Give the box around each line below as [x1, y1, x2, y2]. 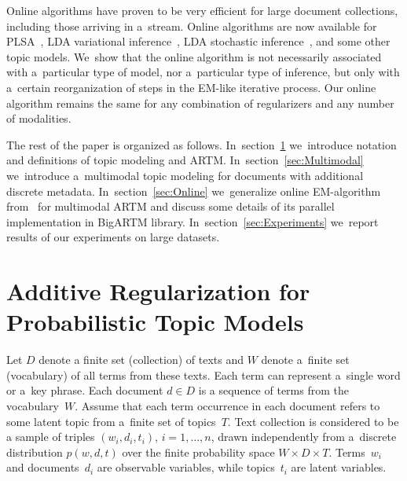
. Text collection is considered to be [227, 413, 399, 429]
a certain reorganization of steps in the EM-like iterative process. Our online [6, 79, 376, 95]
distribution [6, 443, 63, 460]
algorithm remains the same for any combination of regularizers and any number [6, 94, 394, 111]
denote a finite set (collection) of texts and [38, 351, 244, 368]
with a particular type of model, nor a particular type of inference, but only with [6, 64, 400, 80]
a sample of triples [6, 428, 95, 445]
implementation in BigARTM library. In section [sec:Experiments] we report [6, 213, 379, 229]
